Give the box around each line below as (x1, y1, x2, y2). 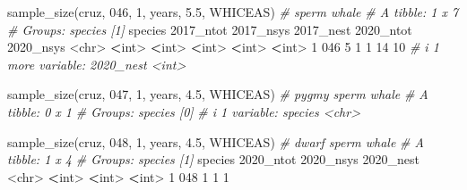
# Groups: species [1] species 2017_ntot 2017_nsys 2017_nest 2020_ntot (7, 20, 412, 38)
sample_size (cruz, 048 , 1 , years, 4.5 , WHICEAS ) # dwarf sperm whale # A (7, 132, 424, 151)
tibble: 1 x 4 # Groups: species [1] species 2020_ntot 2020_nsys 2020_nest (7, 150, 419, 169)
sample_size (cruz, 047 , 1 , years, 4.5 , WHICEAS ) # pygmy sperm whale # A (7, 85, 428, 103)
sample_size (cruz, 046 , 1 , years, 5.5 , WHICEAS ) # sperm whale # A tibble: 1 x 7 (7, 3, 459, 21)
